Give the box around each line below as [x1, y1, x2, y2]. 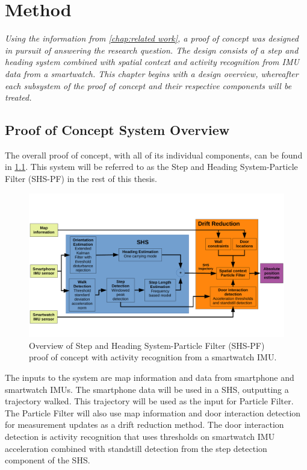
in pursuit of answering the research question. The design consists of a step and [5, 43, 299, 56]
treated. [5, 91, 32, 104]
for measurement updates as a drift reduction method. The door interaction [5, 418, 284, 431]
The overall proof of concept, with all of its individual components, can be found [5, 148, 303, 161]
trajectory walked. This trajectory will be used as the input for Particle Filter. [5, 395, 294, 407]
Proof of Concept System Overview [5, 121, 230, 139]
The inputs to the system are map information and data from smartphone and [5, 371, 294, 383]
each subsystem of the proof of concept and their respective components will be [5, 79, 292, 92]
